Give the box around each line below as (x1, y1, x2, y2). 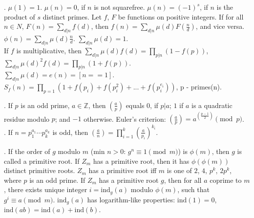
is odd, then (52, 127, 88, 137)
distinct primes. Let (42, 11, 102, 22)
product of (4, 11, 35, 22)
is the (216, 2, 233, 12)
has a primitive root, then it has (93, 155, 190, 166)
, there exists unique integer (4, 184, 87, 195)
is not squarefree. (94, 2, 145, 12)
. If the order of (4, 146, 50, 156)
